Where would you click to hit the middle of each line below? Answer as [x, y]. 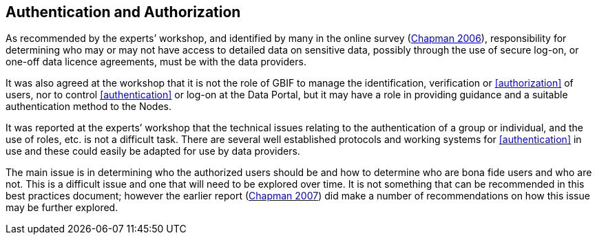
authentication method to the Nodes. [88, 107]
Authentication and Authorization [123, 12]
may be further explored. [62, 208]
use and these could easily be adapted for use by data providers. [153, 151]
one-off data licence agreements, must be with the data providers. [156, 62]
